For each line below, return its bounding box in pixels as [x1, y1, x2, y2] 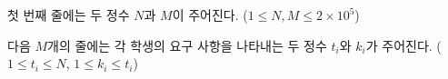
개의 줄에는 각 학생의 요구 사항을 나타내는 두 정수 [47, 35, 327, 54]
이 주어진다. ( [172, 5, 248, 24]
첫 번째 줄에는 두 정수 [7, 5, 130, 24]
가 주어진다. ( [365, 35, 442, 54]
